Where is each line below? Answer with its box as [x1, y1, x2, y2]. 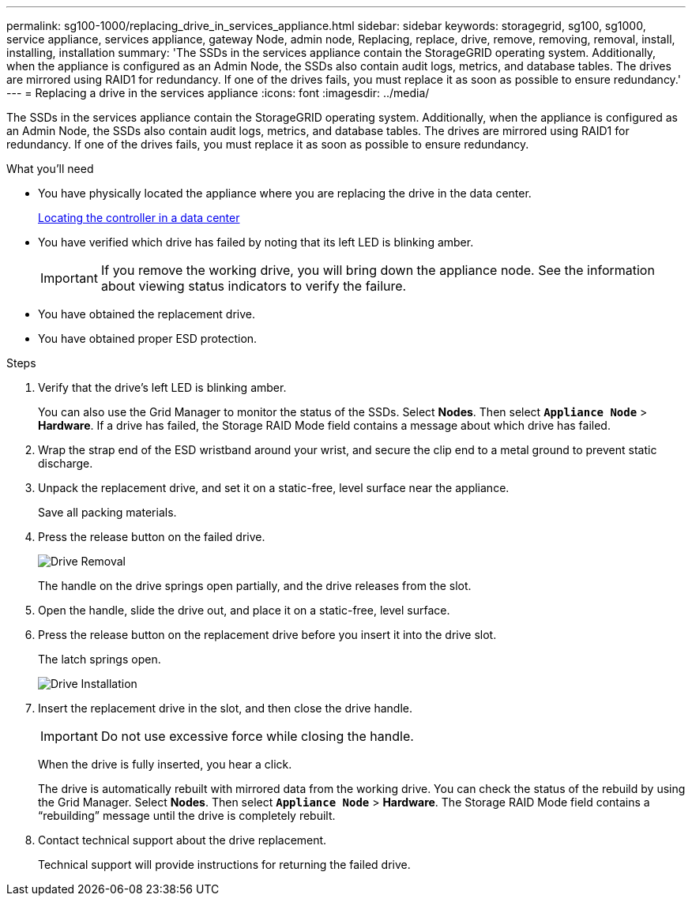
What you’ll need [6, 162, 94, 175]
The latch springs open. [38, 652, 161, 666]
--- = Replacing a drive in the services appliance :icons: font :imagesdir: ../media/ [6, 86, 430, 100]
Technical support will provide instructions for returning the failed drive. [38, 858, 411, 871]
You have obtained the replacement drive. [38, 307, 255, 321]
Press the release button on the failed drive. [38, 530, 265, 543]
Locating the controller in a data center [38, 211, 240, 224]
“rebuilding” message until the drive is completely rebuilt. [38, 809, 336, 822]
